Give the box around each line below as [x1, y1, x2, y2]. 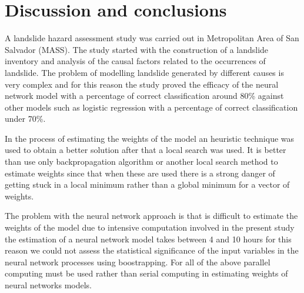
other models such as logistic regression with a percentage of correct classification [5, 101, 298, 113]
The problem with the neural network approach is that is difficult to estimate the [5, 209, 298, 222]
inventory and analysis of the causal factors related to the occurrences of [5, 55, 266, 67]
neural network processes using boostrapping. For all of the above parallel [5, 255, 270, 268]
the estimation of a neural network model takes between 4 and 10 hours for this [5, 232, 292, 245]
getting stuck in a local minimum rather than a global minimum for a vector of [5, 178, 290, 191]
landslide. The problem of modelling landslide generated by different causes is [5, 66, 284, 78]
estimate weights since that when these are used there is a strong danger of [5, 167, 275, 179]
